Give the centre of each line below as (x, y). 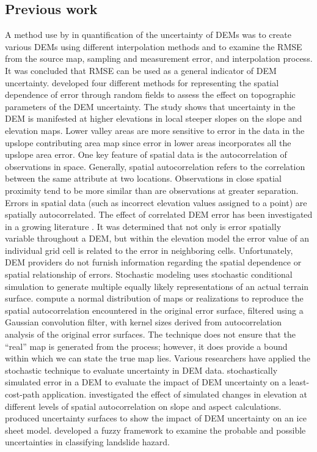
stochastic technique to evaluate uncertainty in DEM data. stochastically (141, 370)
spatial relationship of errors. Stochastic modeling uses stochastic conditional (149, 274)
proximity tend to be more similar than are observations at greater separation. (152, 190)
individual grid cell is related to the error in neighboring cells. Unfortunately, (149, 250)
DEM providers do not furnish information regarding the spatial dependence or (153, 262)
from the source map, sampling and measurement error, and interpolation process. (159, 58)
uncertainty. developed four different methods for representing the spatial (142, 82)
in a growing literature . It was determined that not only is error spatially (143, 226)
